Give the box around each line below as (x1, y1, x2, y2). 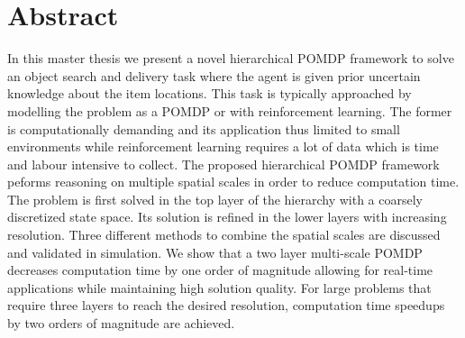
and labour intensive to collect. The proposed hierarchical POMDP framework (7, 154, 440, 173)
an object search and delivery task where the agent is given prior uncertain (7, 66, 421, 85)
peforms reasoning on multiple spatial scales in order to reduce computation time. (7, 172, 460, 191)
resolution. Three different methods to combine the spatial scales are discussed (7, 225, 441, 244)
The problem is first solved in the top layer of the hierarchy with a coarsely (7, 189, 423, 208)
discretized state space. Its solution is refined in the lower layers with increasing (7, 207, 447, 226)
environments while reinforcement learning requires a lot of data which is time (7, 137, 439, 156)
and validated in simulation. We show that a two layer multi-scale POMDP (7, 242, 423, 261)
